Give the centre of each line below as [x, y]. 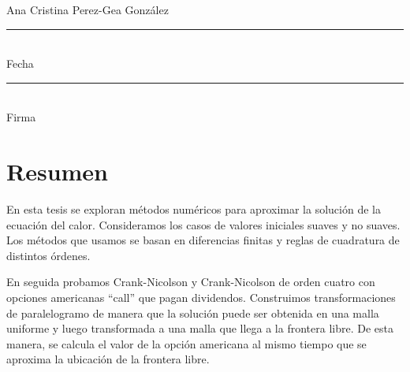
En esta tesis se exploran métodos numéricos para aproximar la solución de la [194, 209]
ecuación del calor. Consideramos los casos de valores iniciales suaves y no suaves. [203, 224]
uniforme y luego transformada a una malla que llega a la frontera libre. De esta [200, 328]
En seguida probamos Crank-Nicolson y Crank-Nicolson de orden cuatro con [191, 282]
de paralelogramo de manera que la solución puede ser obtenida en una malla [193, 312]
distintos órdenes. [48, 255]
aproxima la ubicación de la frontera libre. [108, 359]
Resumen [57, 171]
